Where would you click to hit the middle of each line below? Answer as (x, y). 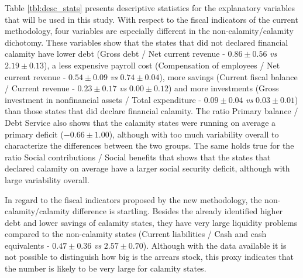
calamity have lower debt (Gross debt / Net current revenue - (115, 54)
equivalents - (27, 245)
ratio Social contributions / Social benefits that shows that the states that (138, 157)
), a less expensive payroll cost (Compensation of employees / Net (162, 65)
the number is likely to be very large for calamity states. (106, 268)
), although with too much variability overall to (194, 134)
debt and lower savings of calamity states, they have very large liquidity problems (151, 222)
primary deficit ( (34, 134)
